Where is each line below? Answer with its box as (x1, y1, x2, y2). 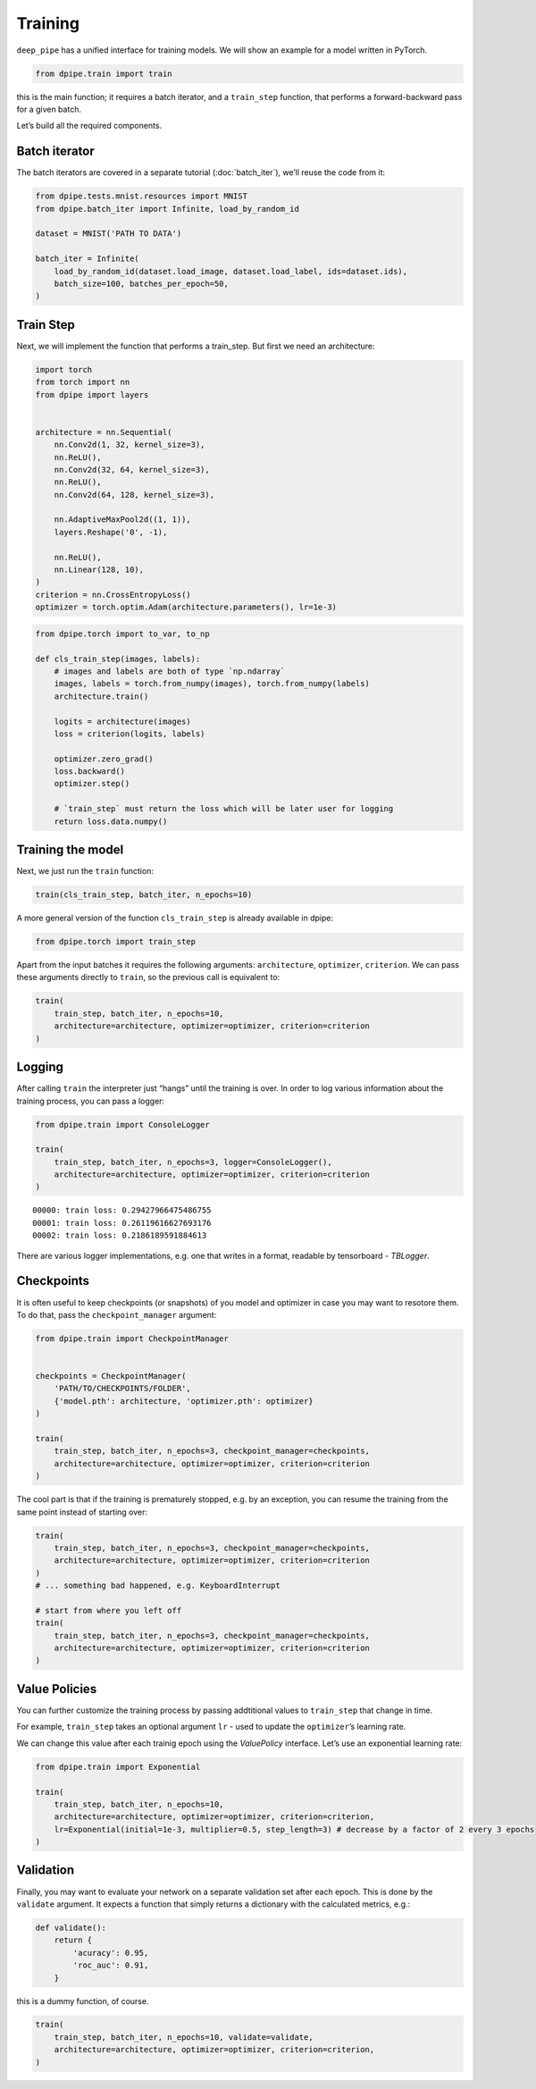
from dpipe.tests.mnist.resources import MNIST (35, 191, 247, 201)
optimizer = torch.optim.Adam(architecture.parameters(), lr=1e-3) (35, 602, 338, 612)
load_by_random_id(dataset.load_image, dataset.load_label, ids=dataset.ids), (54, 266, 408, 276)
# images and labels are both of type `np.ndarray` (54, 666, 286, 676)
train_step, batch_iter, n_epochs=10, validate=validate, (54, 2032, 314, 2042)
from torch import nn (35, 377, 130, 388)
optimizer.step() (54, 778, 130, 789)
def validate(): (35, 1922, 107, 1933)
